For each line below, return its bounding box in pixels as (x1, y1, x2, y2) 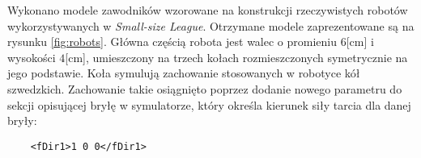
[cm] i (346, 33, 374, 50)
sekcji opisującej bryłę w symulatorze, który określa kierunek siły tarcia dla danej (7, 96, 411, 113)
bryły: (7, 112, 37, 129)
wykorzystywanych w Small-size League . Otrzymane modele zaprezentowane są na (7, 17, 415, 34)
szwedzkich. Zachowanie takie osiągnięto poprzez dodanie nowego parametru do (7, 80, 402, 97)
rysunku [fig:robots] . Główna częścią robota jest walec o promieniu (7, 33, 338, 50)
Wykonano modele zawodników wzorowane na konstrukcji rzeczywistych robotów (7, 2, 408, 18)
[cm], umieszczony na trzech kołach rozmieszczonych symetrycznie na (65, 48, 408, 65)
